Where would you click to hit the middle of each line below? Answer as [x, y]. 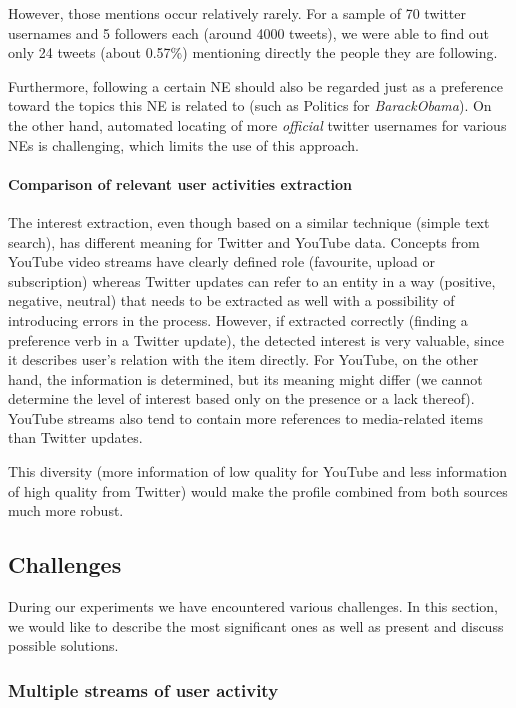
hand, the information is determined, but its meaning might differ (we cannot [245, 378]
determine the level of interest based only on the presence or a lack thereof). [241, 398]
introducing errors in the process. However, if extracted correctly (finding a [238, 319]
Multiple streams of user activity [143, 689]
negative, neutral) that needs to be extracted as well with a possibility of [231, 300]
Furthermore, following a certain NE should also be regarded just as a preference [255, 85]
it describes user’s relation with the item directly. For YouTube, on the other [243, 359]
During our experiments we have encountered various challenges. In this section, [253, 606]
